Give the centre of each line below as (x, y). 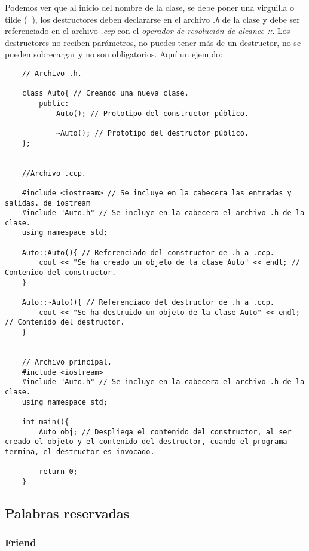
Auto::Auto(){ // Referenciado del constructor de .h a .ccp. (148, 252)
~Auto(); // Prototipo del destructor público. (152, 133)
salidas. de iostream (48, 203)
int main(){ (45, 422)
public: (54, 103)
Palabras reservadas (67, 512)
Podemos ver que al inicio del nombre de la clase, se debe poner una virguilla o (149, 7)
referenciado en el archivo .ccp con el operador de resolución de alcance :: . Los (148, 31)
